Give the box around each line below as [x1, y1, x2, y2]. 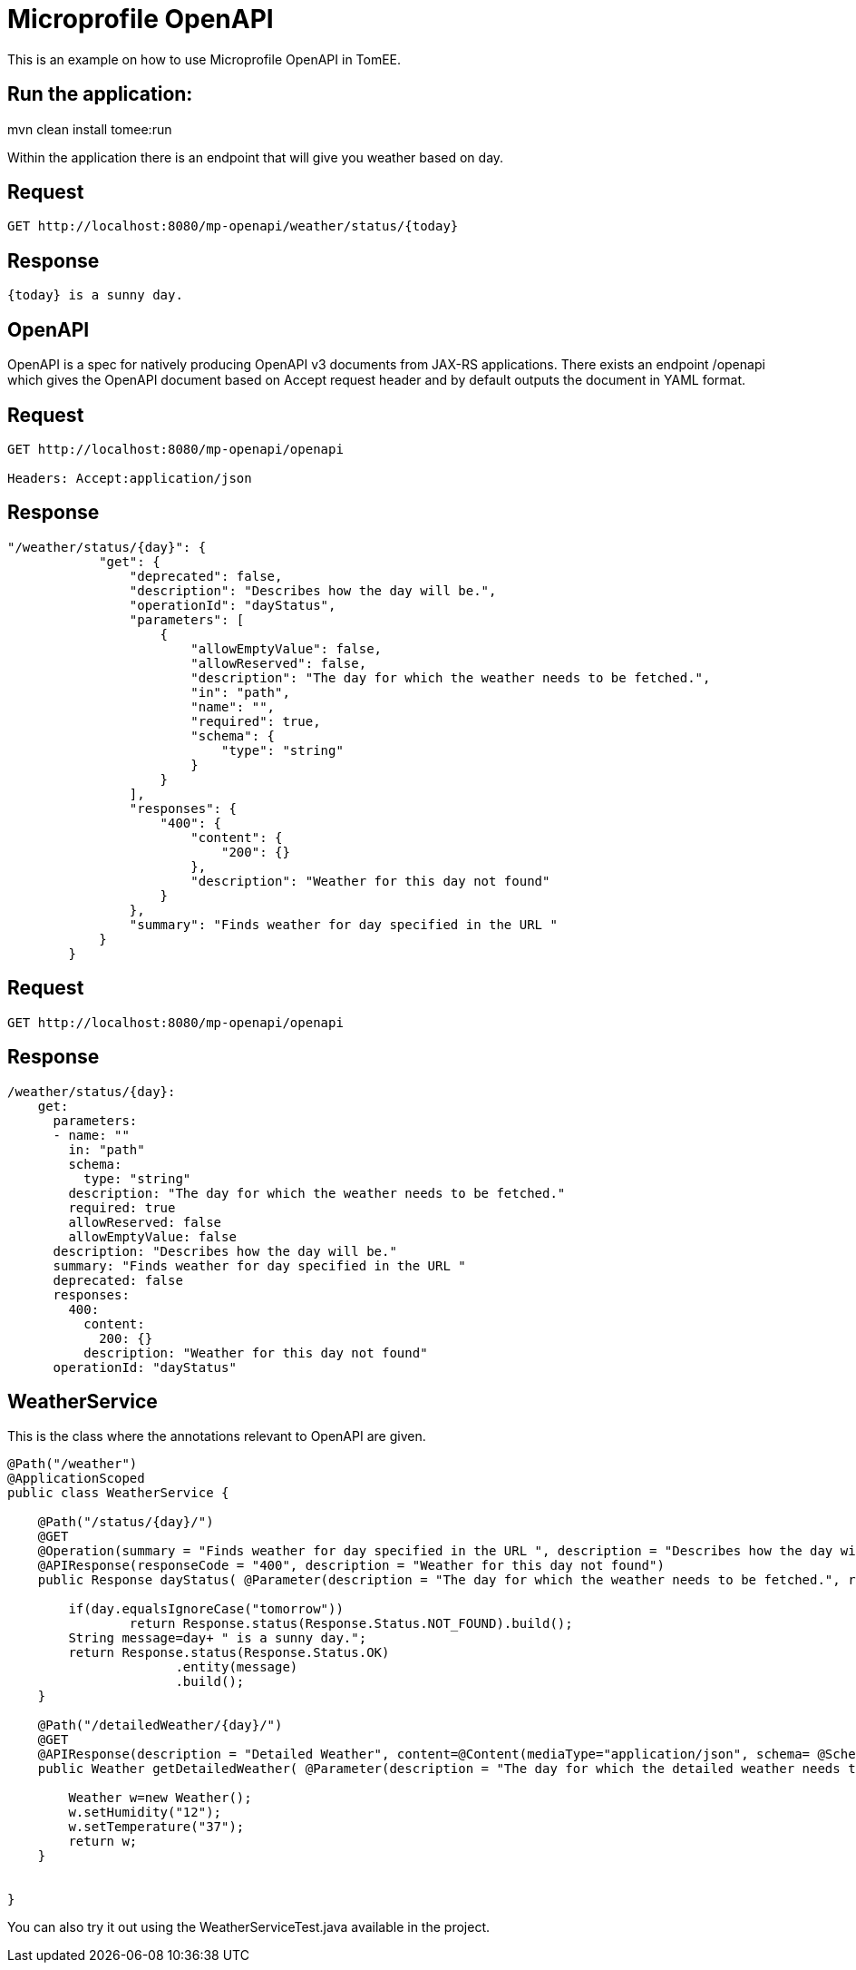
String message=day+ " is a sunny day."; [68, 1631, 367, 1646]
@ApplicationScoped [7, 1471, 145, 1486]
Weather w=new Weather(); [68, 1790, 252, 1806]
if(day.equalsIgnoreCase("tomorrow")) [68, 1602, 344, 1617]
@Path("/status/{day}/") [37, 1514, 214, 1530]
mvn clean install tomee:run [7, 121, 172, 137]
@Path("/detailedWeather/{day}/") [37, 1718, 283, 1733]
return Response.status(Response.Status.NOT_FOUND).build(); [129, 1616, 573, 1632]
